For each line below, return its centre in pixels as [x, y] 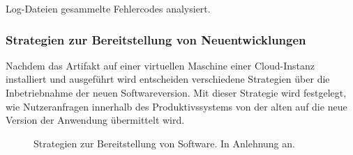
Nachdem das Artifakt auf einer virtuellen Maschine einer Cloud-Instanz [160, 65]
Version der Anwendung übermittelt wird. [95, 120]
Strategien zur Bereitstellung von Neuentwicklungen [156, 39]
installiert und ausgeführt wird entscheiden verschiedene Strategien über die [168, 79]
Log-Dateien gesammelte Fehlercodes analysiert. [108, 8]
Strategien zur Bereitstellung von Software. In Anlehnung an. [164, 143]
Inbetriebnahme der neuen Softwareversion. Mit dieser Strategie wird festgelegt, [176, 92]
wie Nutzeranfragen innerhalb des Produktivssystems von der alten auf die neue [176, 106]
